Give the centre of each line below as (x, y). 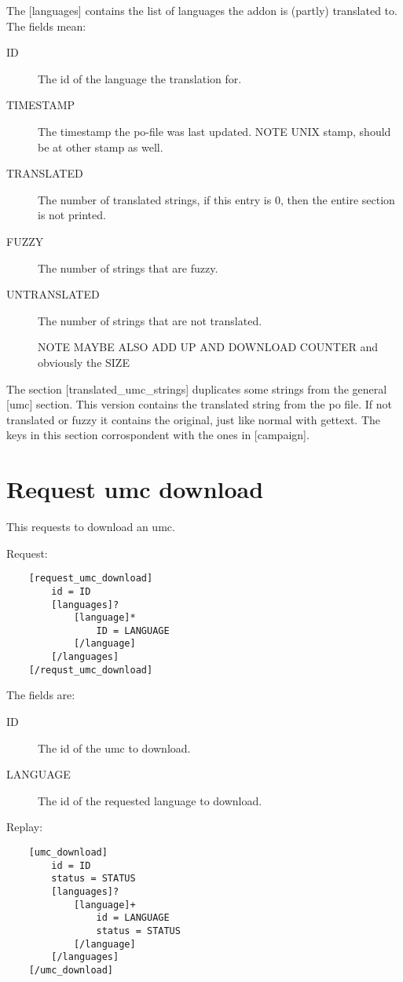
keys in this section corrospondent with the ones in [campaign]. (158, 435)
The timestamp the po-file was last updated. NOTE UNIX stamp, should (214, 131)
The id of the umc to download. (114, 747)
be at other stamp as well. (101, 147)
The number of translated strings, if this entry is (155, 199)
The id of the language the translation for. (140, 78)
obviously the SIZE (84, 362)
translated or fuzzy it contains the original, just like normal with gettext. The (194, 419)
